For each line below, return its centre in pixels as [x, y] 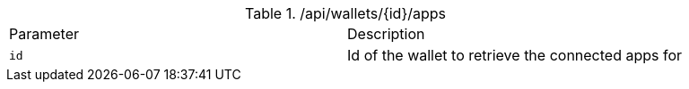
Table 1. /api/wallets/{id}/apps [346, 13]
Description [386, 34]
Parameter [44, 34]
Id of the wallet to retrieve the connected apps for [515, 55]
